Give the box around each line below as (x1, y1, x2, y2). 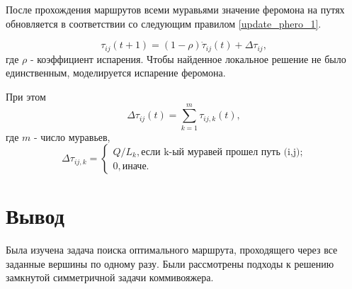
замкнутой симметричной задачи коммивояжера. (6, 270, 214, 285)
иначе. (122, 161, 149, 171)
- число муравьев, (34, 129, 110, 144)
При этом (6, 89, 46, 103)
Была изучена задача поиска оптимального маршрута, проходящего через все (6, 242, 338, 257)
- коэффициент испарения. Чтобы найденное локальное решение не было (30, 51, 346, 66)
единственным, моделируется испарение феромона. (6, 65, 226, 80)
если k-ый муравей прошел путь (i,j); (141, 147, 303, 157)
